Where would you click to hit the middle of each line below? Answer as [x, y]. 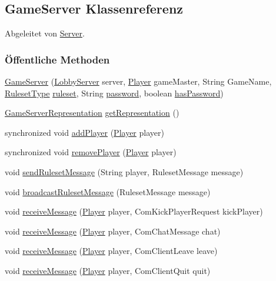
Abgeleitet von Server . [45, 33]
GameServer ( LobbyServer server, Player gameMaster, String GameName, [138, 81]
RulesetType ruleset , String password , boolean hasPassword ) [114, 93]
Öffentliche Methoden [57, 59]
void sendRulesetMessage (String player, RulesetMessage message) [124, 171]
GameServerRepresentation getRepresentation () [92, 113]
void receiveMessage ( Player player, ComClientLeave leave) [111, 251]
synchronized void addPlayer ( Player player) [84, 132]
